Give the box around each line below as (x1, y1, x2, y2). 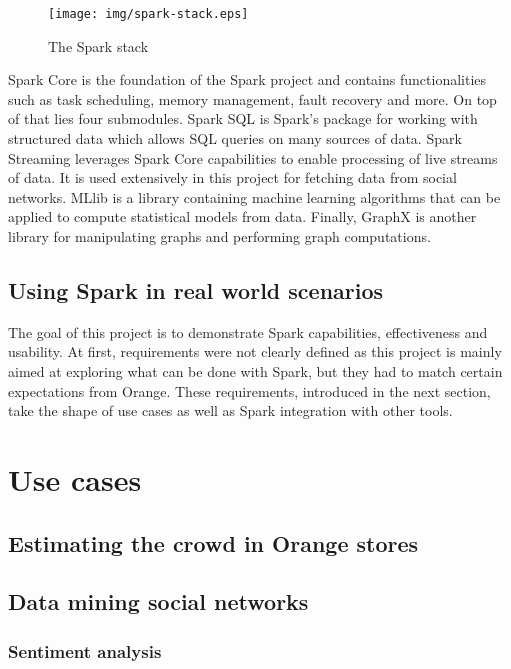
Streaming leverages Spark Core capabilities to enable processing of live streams (8, 147, 498, 168)
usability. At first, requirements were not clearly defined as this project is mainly (8, 341, 502, 362)
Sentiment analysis (8, 638, 162, 663)
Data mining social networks (8, 586, 309, 617)
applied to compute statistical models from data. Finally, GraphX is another (8, 206, 477, 227)
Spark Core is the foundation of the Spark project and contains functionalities (8, 69, 487, 90)
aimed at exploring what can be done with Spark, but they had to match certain (8, 360, 503, 381)
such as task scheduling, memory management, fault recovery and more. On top (8, 88, 497, 109)
